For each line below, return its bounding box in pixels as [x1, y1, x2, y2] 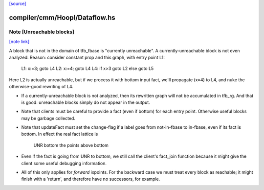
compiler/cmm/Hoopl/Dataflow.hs [9, 13, 116, 22]
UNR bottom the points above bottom [33, 142, 109, 148]
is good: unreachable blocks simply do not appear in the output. [21, 99, 150, 105]
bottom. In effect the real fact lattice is [21, 131, 98, 137]
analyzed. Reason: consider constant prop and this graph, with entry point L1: [9, 54, 165, 60]
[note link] [9, 39, 30, 45]
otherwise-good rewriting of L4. [9, 84, 73, 90]
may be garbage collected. [21, 115, 76, 121]
